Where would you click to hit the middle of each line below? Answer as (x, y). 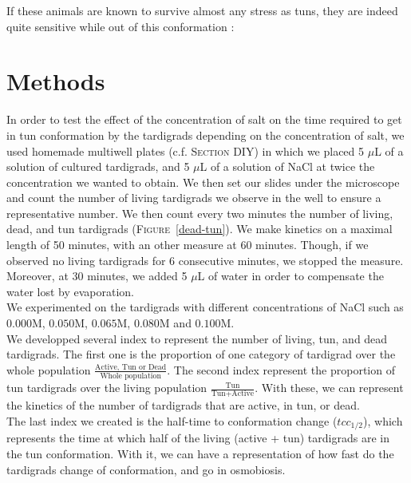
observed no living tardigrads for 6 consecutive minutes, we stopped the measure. (205, 260)
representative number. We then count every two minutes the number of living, (200, 213)
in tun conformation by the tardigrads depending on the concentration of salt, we (205, 135)
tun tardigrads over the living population (107, 388)
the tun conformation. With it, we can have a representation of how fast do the (200, 454)
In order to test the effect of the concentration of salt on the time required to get (204, 119)
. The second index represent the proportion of (281, 369)
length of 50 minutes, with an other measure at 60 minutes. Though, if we (188, 245)
